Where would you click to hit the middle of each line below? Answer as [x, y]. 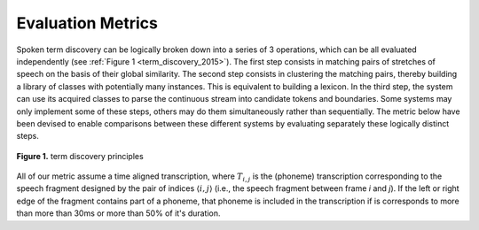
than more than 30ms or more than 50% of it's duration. [118, 213]
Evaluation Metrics [87, 23]
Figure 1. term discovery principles [80, 156]
